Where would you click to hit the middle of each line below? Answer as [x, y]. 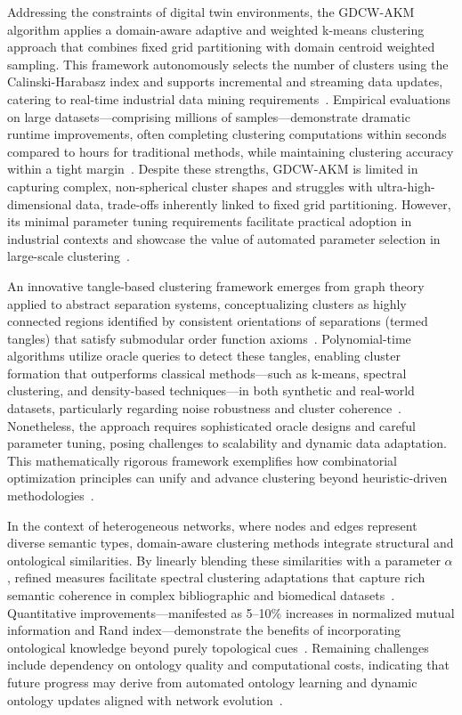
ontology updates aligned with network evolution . [145, 699]
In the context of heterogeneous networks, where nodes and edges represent [212, 525]
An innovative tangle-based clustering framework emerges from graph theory [216, 285]
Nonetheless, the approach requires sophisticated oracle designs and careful [211, 425]
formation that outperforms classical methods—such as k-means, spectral [207, 373]
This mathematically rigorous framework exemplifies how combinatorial [202, 460]
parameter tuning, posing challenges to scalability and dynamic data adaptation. [227, 443]
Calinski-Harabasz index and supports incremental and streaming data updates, [225, 81]
